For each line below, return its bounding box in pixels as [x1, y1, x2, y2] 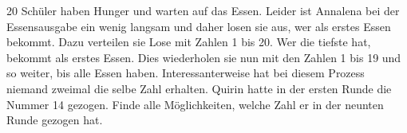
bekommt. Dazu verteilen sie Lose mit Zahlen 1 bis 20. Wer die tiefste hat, [6, 33, 371, 50]
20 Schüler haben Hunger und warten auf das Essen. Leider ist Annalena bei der [6, 2, 400, 18]
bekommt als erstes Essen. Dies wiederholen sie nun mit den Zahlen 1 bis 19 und [6, 49, 401, 65]
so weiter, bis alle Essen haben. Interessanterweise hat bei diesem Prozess [6, 65, 365, 81]
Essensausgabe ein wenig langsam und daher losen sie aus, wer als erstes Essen [6, 18, 391, 34]
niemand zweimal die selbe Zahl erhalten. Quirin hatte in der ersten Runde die [6, 80, 392, 96]
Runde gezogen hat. [6, 111, 103, 128]
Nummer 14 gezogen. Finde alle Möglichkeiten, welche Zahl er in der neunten [6, 96, 384, 112]
